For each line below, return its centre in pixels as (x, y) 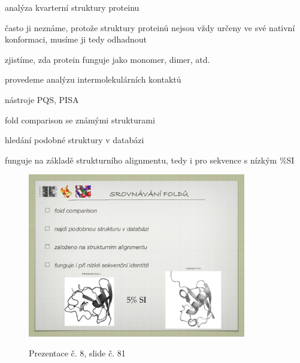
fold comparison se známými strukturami (80, 120)
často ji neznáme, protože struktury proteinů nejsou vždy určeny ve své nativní (150, 27)
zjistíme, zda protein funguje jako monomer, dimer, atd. (107, 59)
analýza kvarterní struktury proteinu (72, 7)
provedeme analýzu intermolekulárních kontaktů (93, 79)
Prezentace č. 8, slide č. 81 (77, 353)
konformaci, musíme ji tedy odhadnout (76, 39)
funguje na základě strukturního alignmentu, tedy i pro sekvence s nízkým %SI (150, 160)
